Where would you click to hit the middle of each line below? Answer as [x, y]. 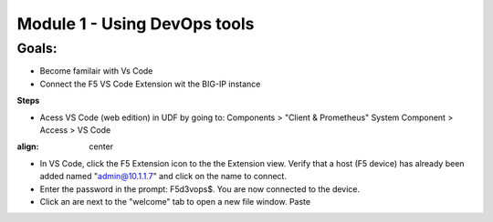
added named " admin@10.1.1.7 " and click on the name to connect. [163, 177]
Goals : [37, 48]
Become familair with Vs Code [96, 71]
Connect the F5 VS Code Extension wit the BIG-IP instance [150, 84]
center [101, 146]
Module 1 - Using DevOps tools [136, 24]
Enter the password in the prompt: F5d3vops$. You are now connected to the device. [200, 189]
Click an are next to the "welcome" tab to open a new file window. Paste [175, 201]
